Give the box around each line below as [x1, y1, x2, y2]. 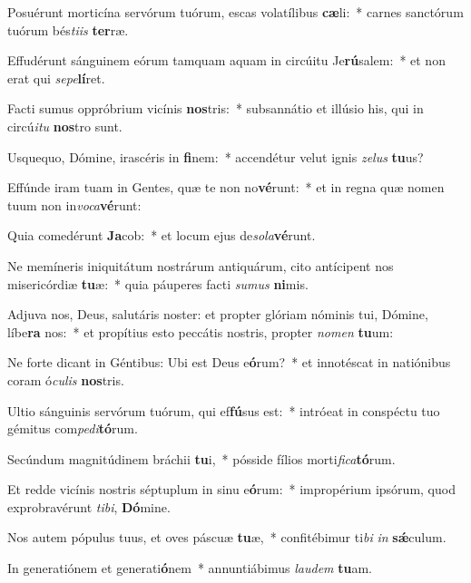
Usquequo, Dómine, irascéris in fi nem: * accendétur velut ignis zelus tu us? [7, 147, 424, 166]
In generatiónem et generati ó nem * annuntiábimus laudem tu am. [7, 559, 372, 578]
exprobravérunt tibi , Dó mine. [7, 497, 171, 516]
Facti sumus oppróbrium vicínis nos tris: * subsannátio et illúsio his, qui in [7, 99, 424, 118]
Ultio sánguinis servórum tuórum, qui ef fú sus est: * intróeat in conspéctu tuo [7, 401, 440, 420]
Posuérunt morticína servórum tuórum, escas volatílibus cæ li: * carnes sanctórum [7, 3, 464, 21]
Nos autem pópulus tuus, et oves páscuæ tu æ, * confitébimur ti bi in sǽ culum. [7, 528, 446, 547]
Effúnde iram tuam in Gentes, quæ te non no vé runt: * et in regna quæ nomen [7, 178, 445, 197]
